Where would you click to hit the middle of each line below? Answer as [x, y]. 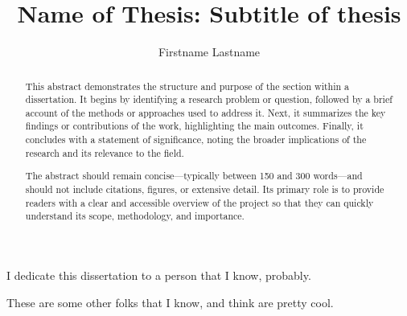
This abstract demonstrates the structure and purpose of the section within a [187, 86]
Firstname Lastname [209, 52]
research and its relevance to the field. [105, 152]
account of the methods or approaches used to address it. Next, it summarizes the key [206, 112]
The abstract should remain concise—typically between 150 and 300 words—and [194, 176]
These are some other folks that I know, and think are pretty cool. [170, 302]
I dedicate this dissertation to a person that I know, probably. [159, 275]
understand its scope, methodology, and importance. [135, 216]
